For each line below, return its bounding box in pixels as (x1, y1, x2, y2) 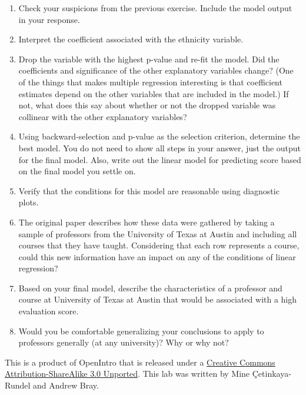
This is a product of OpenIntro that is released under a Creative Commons (5, 356, 275, 368)
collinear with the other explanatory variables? (18, 110, 187, 122)
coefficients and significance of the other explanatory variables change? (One (18, 64, 294, 77)
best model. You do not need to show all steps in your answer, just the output (18, 141, 301, 154)
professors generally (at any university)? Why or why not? (18, 336, 229, 348)
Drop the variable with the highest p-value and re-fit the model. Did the (18, 52, 280, 65)
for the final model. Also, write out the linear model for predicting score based (18, 153, 301, 165)
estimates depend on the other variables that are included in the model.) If (18, 87, 289, 99)
